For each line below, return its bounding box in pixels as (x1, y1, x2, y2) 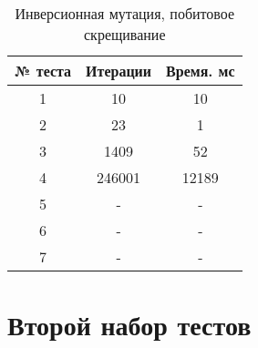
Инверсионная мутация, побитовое (15, 3, 235, 24)
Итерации (86, 60, 152, 81)
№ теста (15, 60, 72, 81)
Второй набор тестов (7, 306, 252, 343)
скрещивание (84, 24, 166, 45)
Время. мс (166, 60, 235, 81)
